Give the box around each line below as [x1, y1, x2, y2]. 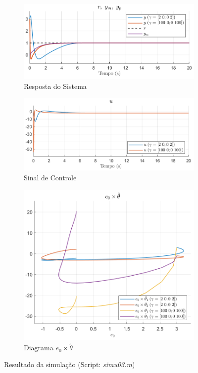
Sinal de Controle [24, 172, 77, 183]
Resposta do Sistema [24, 81, 87, 91]
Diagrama [24, 342, 53, 353]
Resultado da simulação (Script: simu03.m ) [4, 359, 135, 369]
